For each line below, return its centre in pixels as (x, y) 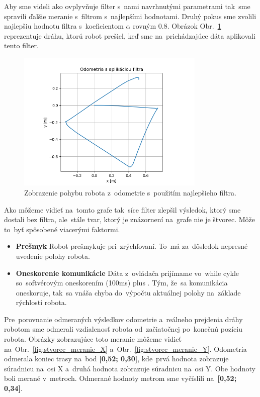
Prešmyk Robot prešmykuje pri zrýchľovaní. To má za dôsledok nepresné (132, 246)
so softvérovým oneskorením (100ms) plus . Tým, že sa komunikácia (122, 283)
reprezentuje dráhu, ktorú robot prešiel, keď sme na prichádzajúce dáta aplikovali (130, 35)
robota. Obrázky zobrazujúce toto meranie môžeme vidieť (93, 339)
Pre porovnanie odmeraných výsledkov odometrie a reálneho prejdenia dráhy (123, 319)
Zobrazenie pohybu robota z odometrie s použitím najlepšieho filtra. (130, 192)
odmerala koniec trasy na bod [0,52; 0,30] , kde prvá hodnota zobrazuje (116, 359)
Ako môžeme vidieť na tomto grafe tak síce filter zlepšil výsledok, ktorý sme (122, 209)
